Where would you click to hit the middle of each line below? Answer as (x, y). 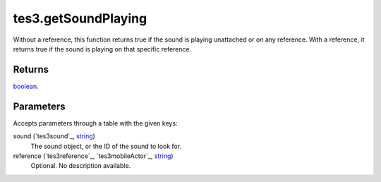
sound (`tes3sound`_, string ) (54, 136)
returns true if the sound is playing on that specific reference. (102, 49)
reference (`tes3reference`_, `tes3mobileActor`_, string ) (93, 156)
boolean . (26, 86)
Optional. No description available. (81, 166)
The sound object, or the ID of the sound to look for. (106, 146)
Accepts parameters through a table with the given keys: (95, 123)
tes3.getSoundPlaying (80, 18)
